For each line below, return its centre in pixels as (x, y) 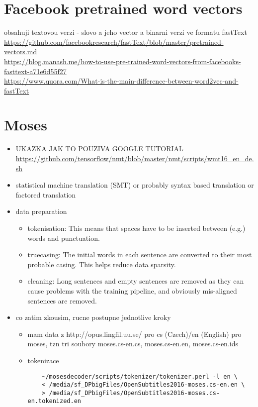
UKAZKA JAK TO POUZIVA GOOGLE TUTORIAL (99, 149)
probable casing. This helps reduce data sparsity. (102, 264)
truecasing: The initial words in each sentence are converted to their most (140, 254)
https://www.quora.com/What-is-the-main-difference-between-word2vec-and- (121, 81)
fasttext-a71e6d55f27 (35, 71)
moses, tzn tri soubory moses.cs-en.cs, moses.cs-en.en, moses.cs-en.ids (133, 344)
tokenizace (43, 360)
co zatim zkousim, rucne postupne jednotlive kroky (93, 317)
